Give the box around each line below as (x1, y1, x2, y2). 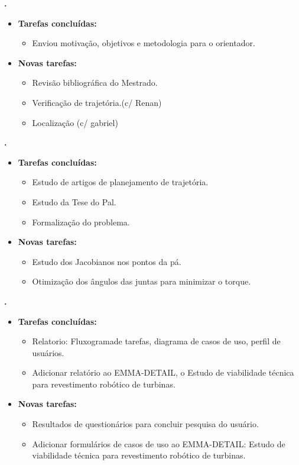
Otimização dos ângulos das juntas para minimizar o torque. (32, 275, 251, 288)
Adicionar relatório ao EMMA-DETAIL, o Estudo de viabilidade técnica (32, 366, 294, 379)
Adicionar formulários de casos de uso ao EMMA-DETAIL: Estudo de (32, 437, 285, 450)
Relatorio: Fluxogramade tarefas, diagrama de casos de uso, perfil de (32, 335, 281, 347)
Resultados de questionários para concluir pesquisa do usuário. (32, 418, 259, 430)
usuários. (32, 346, 64, 359)
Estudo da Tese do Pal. (32, 195, 116, 208)
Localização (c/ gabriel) (32, 116, 118, 128)
